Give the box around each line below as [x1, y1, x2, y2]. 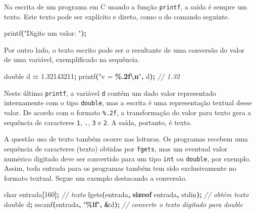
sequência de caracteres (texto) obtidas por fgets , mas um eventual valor [4, 143, 228, 153]
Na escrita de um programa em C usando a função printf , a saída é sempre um [4, 1, 247, 11]
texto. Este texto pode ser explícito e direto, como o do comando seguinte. [4, 11, 230, 21]
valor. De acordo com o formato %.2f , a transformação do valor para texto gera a [4, 107, 251, 117]
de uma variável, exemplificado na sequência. [4, 54, 140, 65]
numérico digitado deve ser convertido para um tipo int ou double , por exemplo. [4, 153, 251, 163]
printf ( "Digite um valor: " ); [4, 28, 87, 38]
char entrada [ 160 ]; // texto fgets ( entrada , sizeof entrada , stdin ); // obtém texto [4, 189, 249, 200]
